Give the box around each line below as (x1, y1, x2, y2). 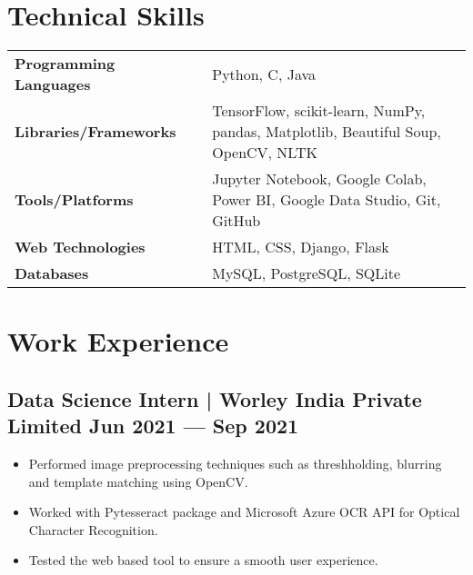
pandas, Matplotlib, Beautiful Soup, (212, 121, 441, 143)
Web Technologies (15, 236, 146, 258)
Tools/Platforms (15, 189, 134, 211)
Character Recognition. (28, 520, 158, 539)
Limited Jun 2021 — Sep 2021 (7, 411, 299, 440)
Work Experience (7, 322, 229, 360)
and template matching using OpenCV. (28, 471, 248, 491)
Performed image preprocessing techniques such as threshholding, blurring (28, 454, 442, 473)
